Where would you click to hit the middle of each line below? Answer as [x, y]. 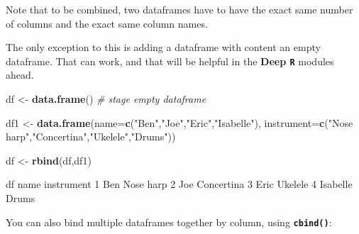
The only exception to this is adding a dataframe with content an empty [163, 47]
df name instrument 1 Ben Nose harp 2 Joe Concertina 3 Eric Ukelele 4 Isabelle [179, 184]
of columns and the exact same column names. [107, 23]
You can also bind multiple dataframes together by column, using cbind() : [169, 222]
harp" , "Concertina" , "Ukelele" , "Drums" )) [91, 136]
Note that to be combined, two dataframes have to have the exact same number [179, 9]
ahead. [20, 75]
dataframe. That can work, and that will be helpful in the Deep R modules [170, 61]
